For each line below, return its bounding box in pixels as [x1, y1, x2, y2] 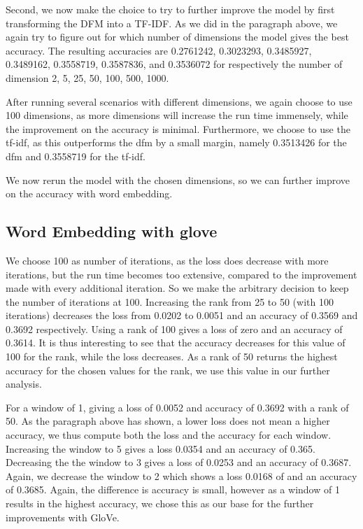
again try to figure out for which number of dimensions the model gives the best [6, 29, 349, 44]
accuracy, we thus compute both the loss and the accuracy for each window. [6, 428, 332, 442]
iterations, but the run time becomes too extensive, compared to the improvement [6, 267, 357, 281]
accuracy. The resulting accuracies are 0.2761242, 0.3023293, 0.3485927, [6, 43, 312, 57]
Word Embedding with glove [6, 220, 218, 242]
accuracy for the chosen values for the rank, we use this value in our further [6, 362, 330, 377]
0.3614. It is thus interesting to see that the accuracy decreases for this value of [6, 335, 346, 350]
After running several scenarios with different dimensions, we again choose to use [6, 94, 353, 108]
